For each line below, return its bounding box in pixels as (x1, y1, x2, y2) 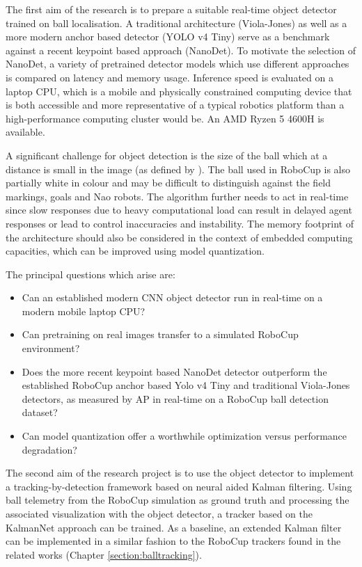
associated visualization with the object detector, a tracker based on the (6, 506, 313, 520)
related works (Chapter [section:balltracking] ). (6, 547, 202, 561)
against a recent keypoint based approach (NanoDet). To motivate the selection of (6, 42, 356, 57)
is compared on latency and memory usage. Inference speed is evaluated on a (6, 70, 333, 84)
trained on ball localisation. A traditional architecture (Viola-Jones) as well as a (6, 15, 347, 30)
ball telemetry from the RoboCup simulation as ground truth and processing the (6, 493, 349, 507)
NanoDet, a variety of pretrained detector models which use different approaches (6, 56, 349, 71)
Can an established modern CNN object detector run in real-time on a (22, 290, 323, 305)
